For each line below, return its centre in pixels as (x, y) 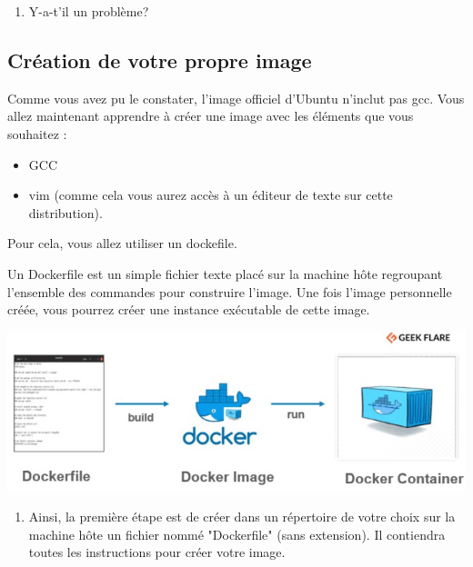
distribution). (65, 212)
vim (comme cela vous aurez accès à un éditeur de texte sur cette (211, 195)
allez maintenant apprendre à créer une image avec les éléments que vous (211, 116)
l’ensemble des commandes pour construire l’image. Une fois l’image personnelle (230, 291)
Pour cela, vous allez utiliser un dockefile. (122, 243)
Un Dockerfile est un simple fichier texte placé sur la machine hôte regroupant (225, 273)
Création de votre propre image (160, 60)
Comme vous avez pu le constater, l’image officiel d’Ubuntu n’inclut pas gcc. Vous (236, 98)
